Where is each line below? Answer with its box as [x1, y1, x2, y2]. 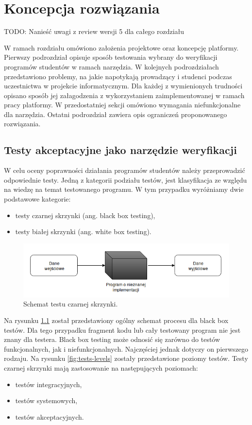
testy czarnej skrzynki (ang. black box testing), [15, 210, 155, 220]
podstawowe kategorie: [4, 194, 71, 204]
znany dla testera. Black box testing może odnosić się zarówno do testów [4, 334, 220, 344]
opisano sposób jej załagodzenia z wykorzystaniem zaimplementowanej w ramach [4, 90, 245, 100]
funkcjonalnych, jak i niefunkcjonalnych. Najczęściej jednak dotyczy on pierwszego [4, 343, 249, 354]
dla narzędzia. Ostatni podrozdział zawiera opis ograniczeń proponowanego [4, 109, 227, 119]
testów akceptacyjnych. [15, 411, 84, 422]
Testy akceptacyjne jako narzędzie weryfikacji [4, 142, 237, 157]
